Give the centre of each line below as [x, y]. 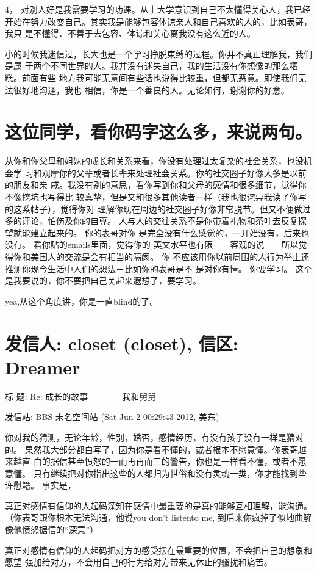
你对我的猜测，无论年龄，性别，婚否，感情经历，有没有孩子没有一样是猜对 [154, 437]
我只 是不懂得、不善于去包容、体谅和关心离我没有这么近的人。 [130, 33]
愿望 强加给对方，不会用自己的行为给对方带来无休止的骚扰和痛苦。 [139, 562]
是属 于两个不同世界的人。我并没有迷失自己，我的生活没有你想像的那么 [147, 66]
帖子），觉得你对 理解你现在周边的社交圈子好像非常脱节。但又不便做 [166, 208]
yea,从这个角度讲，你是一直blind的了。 [82, 301]
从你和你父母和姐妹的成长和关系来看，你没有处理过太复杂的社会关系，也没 [154, 161]
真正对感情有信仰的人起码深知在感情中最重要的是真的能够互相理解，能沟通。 [158, 505]
